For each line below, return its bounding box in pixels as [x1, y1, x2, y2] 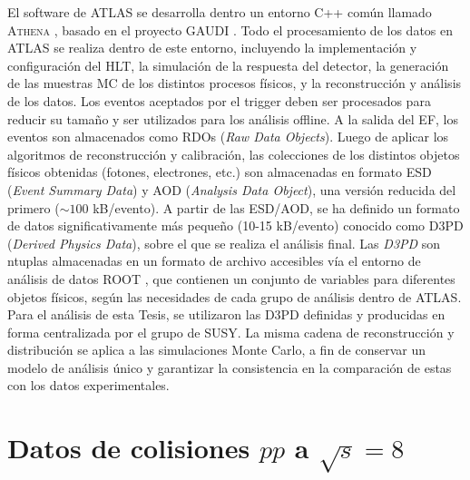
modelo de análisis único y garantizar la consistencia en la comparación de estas [7, 358, 452, 377]
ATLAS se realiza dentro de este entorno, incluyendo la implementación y [7, 38, 417, 57]
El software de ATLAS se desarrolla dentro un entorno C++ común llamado [7, 3, 432, 21]
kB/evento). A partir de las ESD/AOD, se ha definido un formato [93, 198, 460, 217]
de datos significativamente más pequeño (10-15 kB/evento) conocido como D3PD [7, 216, 464, 235]
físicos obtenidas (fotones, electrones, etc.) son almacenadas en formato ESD [7, 162, 432, 181]
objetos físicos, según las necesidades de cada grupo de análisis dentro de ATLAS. [7, 287, 462, 306]
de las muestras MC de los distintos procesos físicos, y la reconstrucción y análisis [7, 73, 462, 93]
